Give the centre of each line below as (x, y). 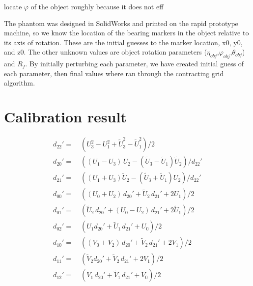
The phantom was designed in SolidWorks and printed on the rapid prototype (121, 23)
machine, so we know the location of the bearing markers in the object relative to (126, 33)
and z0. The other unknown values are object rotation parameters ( (105, 52)
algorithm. (20, 83)
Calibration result (65, 117)
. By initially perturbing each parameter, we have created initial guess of (135, 64)
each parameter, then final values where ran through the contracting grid (114, 73)
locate (13, 6)
